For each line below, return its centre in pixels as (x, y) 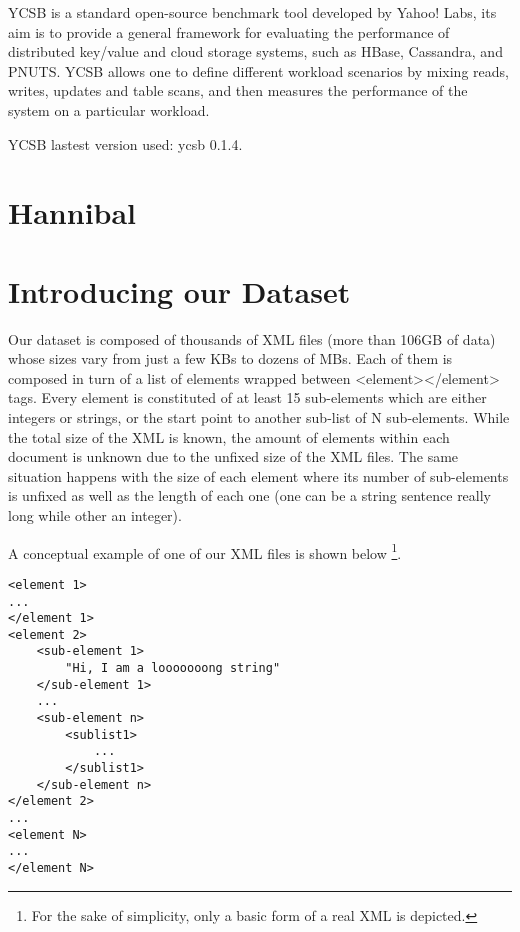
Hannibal (72, 212)
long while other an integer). (95, 515)
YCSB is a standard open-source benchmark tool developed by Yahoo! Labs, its (252, 12)
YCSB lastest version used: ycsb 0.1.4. (125, 143)
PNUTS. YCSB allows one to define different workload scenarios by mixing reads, (258, 70)
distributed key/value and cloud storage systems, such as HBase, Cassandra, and (255, 51)
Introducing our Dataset (179, 290)
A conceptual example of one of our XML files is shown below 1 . (205, 551)
